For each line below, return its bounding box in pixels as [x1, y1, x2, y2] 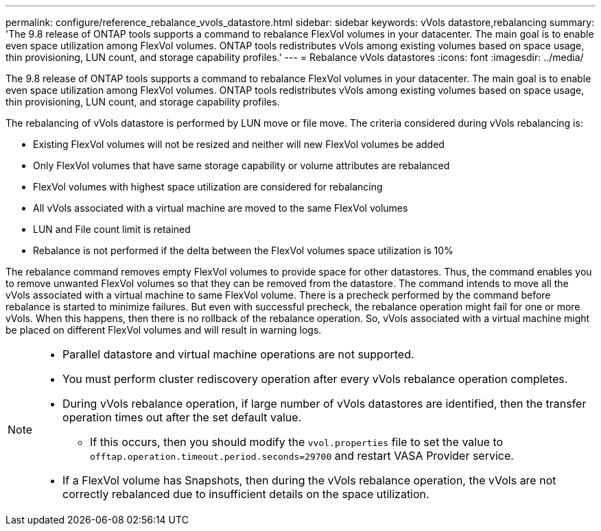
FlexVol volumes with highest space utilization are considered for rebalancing [33, 181, 383, 193]
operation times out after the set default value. [62, 410, 302, 424]
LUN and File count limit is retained [33, 223, 191, 235]
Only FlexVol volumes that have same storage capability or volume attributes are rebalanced [33, 160, 450, 171]
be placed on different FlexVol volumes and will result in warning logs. [5, 324, 322, 336]
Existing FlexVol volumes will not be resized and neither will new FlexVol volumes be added [33, 138, 445, 150]
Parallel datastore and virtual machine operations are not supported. [62, 347, 414, 361]
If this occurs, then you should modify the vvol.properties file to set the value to [90, 435, 504, 449]
